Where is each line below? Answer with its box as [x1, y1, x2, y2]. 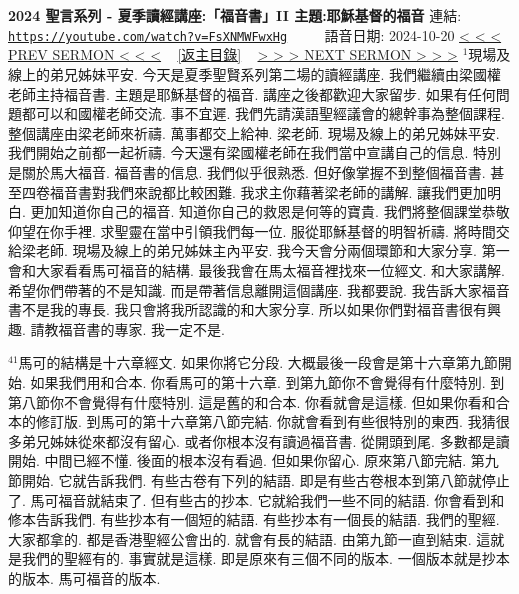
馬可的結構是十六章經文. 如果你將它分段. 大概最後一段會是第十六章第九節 [18, 352, 498, 373]
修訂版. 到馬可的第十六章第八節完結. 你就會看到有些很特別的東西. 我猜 [35, 411, 496, 432]
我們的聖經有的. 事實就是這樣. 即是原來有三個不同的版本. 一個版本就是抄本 [21, 548, 510, 569]
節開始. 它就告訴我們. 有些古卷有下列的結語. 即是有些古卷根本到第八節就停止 [8, 469, 510, 490]
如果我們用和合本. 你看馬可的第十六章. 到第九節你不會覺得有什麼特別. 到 [30, 371, 505, 392]
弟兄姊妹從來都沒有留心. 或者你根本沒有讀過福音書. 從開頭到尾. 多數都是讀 [21, 430, 510, 451]
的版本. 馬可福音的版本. [8, 567, 161, 588]
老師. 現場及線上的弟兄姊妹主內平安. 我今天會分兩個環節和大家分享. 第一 [35, 240, 510, 261]
